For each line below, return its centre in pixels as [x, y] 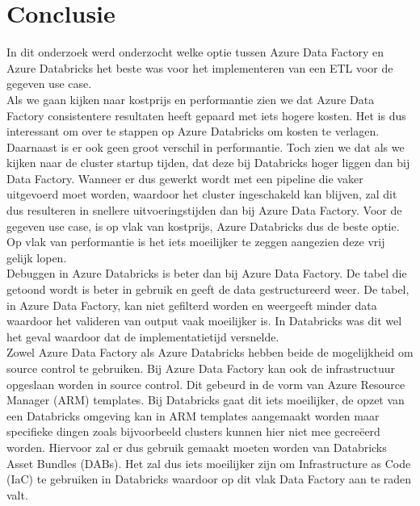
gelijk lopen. [37, 257]
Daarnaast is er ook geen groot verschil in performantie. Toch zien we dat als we [206, 146]
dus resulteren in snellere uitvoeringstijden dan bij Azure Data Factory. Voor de [204, 210]
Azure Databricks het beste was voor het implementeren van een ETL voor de [200, 67]
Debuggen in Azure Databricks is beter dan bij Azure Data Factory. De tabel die [207, 273]
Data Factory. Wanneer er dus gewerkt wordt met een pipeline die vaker [185, 178]
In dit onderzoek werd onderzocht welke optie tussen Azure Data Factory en [195, 52]
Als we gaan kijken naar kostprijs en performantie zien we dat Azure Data [191, 99]
